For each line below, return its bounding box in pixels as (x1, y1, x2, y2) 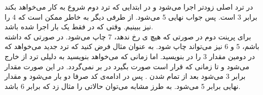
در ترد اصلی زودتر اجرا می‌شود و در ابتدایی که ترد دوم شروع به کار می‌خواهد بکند (5, 2, 253, 12)
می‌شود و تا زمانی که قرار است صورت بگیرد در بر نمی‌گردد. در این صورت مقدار (5, 61, 249, 71)
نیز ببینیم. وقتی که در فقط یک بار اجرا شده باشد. (5, 21, 154, 32)
